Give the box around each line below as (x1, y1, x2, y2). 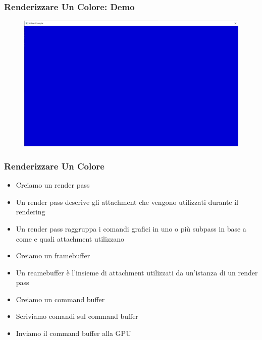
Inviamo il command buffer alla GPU (16, 328, 131, 338)
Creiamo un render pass (16, 180, 90, 190)
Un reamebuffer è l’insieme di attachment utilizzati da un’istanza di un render (16, 267, 258, 277)
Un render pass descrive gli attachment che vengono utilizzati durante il (16, 196, 238, 207)
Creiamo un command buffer (16, 294, 105, 304)
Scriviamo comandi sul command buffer (16, 311, 138, 321)
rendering (16, 206, 45, 217)
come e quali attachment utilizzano (16, 233, 125, 244)
